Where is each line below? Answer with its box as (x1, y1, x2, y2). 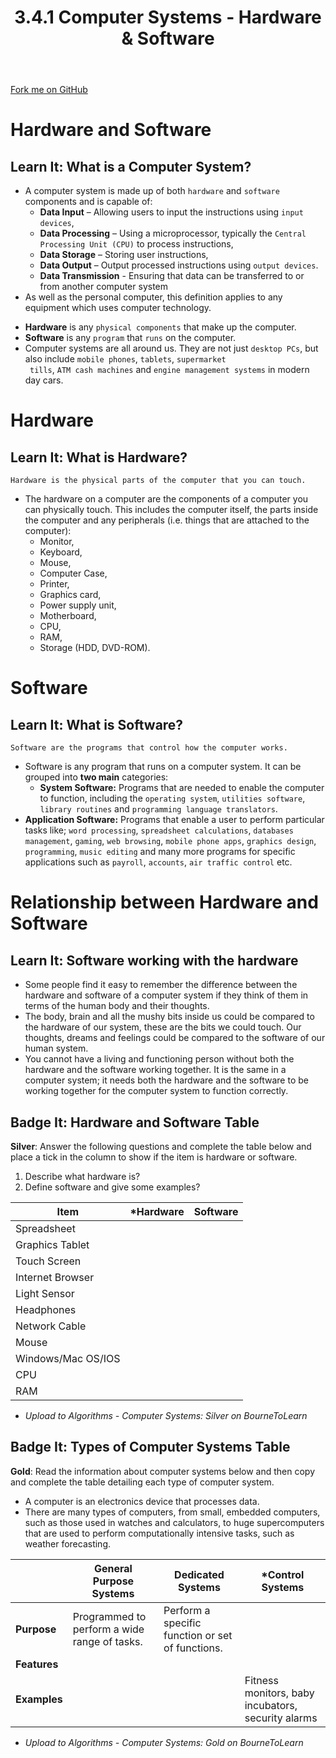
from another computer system (39, 281, 169, 293)
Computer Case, (39, 567, 108, 580)
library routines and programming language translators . (39, 803, 278, 815)
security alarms (244, 1711, 318, 1725)
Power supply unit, (39, 599, 117, 611)
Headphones (15, 1303, 77, 1316)
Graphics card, (39, 589, 102, 601)
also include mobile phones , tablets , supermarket (24, 353, 227, 365)
